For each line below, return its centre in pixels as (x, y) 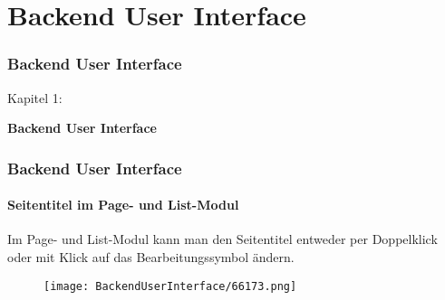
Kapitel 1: (35, 97)
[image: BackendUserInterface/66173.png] (170, 286)
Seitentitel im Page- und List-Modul (123, 205)
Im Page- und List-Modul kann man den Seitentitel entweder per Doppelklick (222, 239)
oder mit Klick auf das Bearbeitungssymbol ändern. (151, 257)
